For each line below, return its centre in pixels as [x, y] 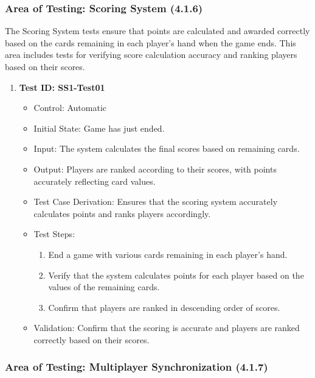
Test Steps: [54, 234]
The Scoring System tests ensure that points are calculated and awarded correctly [157, 31]
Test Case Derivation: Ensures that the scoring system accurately [156, 201]
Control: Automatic [70, 108]
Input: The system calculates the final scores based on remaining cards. [167, 148]
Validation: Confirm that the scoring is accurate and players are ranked [167, 328]
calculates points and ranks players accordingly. [122, 213]
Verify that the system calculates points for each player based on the [176, 275]
